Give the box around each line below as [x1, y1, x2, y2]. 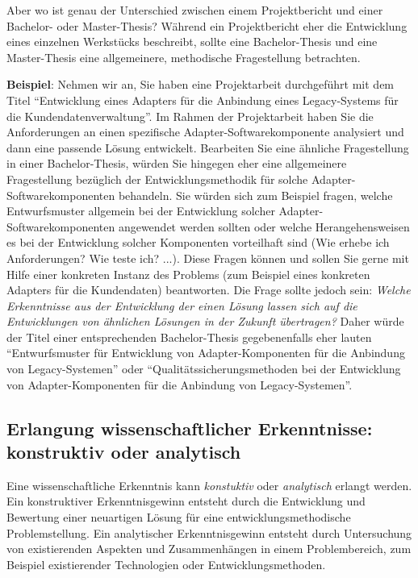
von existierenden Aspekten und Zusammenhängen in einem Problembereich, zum [6, 540, 412, 557]
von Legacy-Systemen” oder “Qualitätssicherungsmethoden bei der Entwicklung [6, 360, 401, 377]
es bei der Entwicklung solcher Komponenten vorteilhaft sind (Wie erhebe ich [6, 234, 390, 251]
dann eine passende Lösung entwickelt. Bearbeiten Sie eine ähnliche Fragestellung [6, 139, 409, 156]
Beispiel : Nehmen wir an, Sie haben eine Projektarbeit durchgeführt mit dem [6, 76, 395, 93]
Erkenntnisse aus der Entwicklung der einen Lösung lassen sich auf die [6, 297, 357, 314]
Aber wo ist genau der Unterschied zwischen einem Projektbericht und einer [6, 2, 383, 18]
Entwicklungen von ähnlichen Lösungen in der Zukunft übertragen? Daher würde [6, 313, 404, 330]
